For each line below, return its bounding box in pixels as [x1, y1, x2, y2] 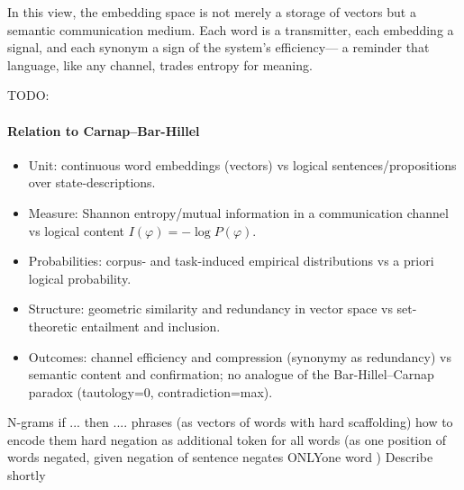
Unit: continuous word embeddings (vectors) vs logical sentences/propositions [28, 155, 457, 174]
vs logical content [28, 221, 125, 240]
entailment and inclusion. [81, 316, 221, 335]
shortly [7, 466, 46, 485]
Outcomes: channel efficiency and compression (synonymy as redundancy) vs [28, 347, 451, 366]
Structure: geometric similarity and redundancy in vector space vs [28, 299, 393, 318]
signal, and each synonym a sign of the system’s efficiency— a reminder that [7, 38, 430, 57]
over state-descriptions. [28, 173, 156, 192]
